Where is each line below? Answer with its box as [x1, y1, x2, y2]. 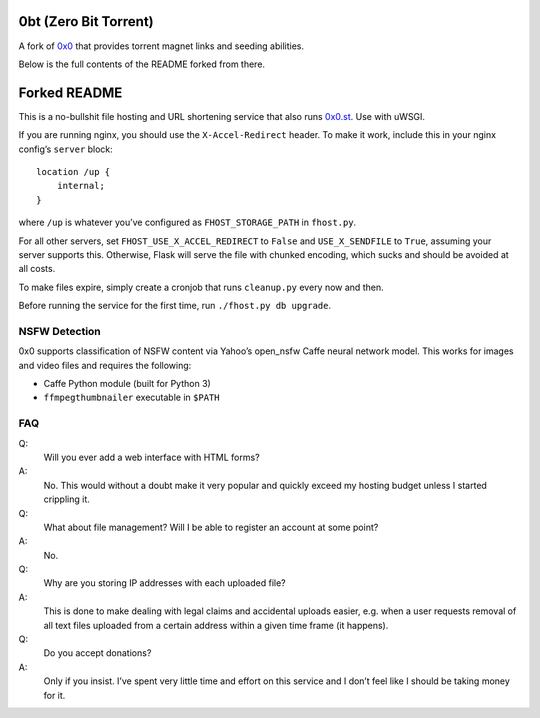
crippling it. [43, 493, 90, 505]
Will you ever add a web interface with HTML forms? [43, 451, 260, 463]
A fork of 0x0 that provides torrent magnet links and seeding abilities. [18, 40, 305, 52]
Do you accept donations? [43, 647, 152, 659]
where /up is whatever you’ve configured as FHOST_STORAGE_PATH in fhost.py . [18, 216, 357, 229]
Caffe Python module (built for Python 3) [43, 378, 212, 390]
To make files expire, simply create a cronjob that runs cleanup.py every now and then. [18, 281, 384, 293]
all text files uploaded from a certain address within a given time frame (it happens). [43, 619, 389, 631]
